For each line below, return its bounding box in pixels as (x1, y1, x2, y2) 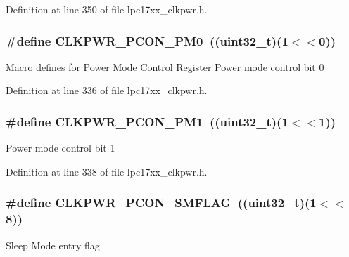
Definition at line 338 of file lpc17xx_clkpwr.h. (6, 164, 208, 178)
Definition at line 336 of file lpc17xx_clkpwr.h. (6, 83, 208, 98)
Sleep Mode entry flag (6, 237, 100, 252)
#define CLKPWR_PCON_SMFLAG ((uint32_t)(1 (6, 194, 317, 211)
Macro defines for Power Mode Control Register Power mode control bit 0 (6, 59, 324, 74)
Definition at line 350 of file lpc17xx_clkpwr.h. (6, 2, 208, 16)
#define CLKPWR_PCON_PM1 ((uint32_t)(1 (6, 112, 288, 130)
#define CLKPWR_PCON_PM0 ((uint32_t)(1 (6, 32, 288, 49)
